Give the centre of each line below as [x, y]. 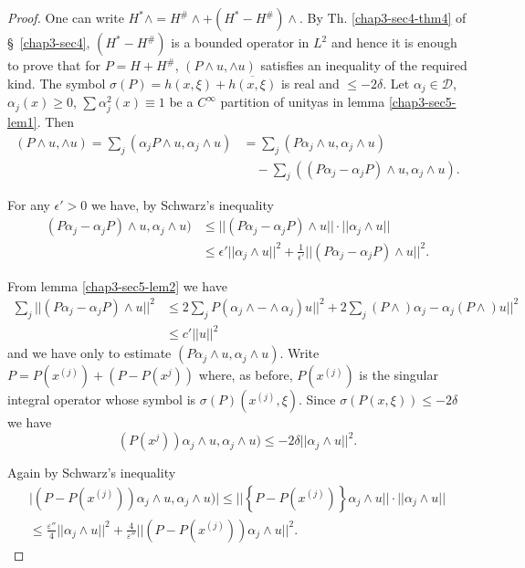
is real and [310, 83]
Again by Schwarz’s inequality [92, 473]
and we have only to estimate [89, 353]
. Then [56, 122]
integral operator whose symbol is [102, 400]
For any [29, 205]
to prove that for [54, 65]
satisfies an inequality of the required [364, 65]
